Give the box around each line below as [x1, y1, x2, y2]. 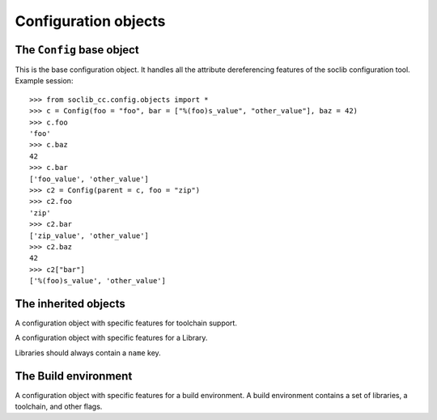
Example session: [15, 76, 74, 86]
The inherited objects [15, 296, 125, 311]
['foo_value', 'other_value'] [29, 174, 150, 184]
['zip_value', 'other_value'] [29, 231, 150, 240]
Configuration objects [15, 12, 166, 30]
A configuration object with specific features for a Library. [15, 333, 208, 343]
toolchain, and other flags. [15, 401, 103, 412]
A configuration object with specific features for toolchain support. [15, 318, 238, 328]
